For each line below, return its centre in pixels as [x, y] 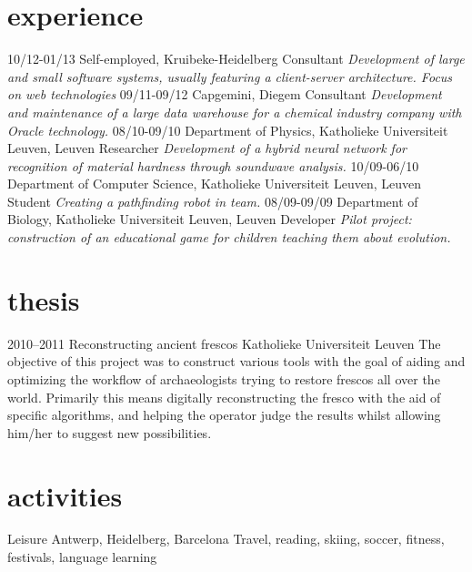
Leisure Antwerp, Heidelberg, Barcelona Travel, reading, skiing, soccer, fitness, [226, 539]
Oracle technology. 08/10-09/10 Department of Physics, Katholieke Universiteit [228, 130]
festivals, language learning [82, 557]
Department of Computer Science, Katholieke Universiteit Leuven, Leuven [214, 184]
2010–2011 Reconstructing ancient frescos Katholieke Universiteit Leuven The [224, 343]
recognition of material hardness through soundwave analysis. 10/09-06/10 [213, 165]
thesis [44, 299]
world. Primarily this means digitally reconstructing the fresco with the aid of [224, 397]
